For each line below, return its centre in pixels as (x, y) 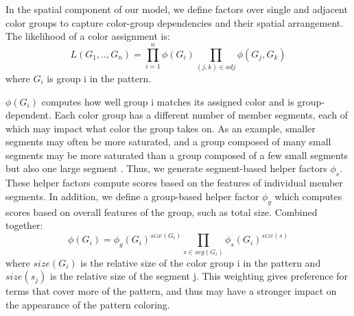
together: (24, 225)
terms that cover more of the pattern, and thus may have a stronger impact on (171, 291)
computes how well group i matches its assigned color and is (168, 101)
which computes (308, 196)
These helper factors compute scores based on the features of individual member (174, 183)
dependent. (28, 115)
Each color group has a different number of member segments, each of (201, 115)
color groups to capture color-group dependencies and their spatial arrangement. (175, 22)
